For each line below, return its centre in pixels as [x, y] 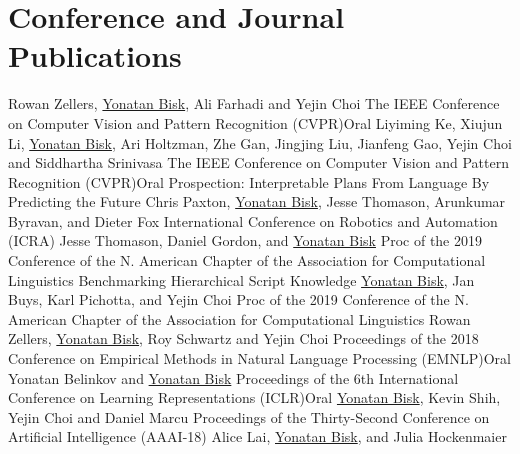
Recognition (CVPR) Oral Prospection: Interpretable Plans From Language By [249, 181]
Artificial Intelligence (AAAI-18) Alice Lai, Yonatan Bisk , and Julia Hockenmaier [257, 436]
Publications [95, 55]
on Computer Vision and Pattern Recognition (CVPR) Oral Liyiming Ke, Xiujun [255, 122]
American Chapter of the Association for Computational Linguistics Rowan [239, 318]
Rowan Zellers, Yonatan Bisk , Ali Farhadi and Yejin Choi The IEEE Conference [254, 103]
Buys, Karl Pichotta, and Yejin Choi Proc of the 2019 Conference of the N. [238, 299]
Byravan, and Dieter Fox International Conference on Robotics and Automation [253, 220]
